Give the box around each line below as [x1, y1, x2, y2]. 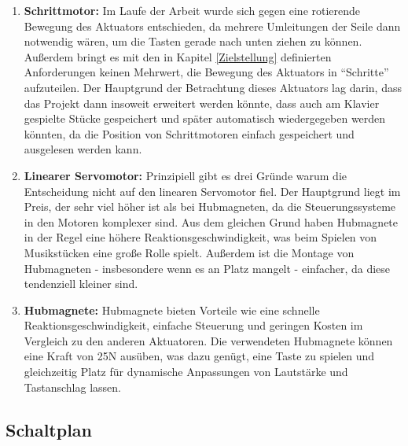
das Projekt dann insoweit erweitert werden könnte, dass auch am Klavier [24, 94, 380, 111]
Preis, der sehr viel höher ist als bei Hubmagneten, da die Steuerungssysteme [24, 198, 396, 215]
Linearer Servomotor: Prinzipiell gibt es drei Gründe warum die [24, 167, 347, 183]
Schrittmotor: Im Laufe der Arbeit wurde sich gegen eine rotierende [24, 2, 361, 18]
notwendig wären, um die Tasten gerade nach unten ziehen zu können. [24, 33, 362, 50]
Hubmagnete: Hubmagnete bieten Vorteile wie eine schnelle [24, 301, 320, 318]
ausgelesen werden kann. [24, 141, 142, 157]
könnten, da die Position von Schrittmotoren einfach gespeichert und [24, 125, 355, 142]
